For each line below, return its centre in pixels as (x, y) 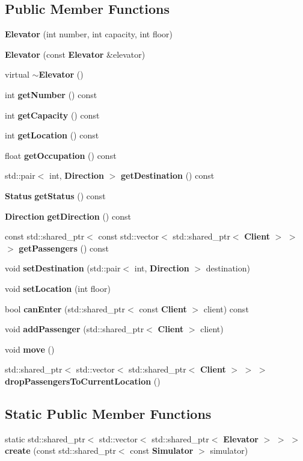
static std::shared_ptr (45, 438)
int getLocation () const (52, 135)
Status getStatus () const (55, 195)
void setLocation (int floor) (58, 288)
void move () (30, 349)
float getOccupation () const (61, 155)
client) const (226, 308)
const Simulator (162, 450)
